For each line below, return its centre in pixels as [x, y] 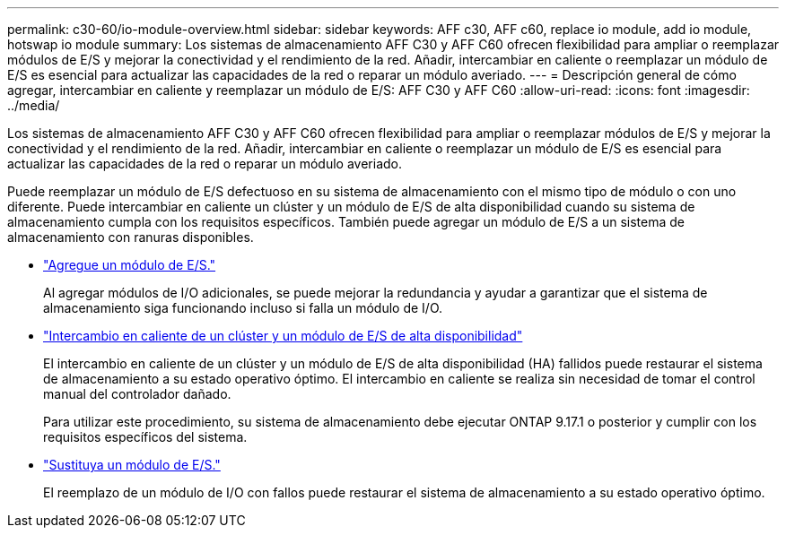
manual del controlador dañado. [137, 394]
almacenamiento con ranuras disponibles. [131, 237]
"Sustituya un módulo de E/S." [132, 465]
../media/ [34, 105]
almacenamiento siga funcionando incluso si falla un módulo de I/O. [243, 308]
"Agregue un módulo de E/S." [130, 265]
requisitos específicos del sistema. [145, 437]
